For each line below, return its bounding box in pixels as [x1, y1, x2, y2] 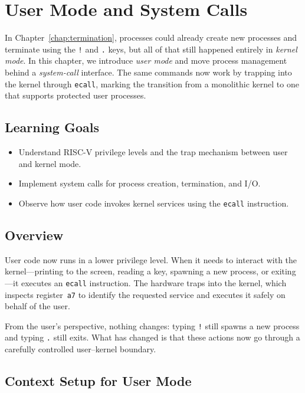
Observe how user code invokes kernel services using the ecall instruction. [18, 196, 289, 209]
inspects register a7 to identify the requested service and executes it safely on [5, 288, 286, 300]
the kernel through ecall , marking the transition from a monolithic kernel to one [5, 77, 299, 90]
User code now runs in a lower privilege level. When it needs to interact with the [5, 253, 297, 266]
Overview [5, 225, 64, 244]
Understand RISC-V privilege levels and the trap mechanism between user [18, 146, 288, 158]
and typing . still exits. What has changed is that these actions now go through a [5, 331, 300, 343]
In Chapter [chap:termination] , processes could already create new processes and [5, 31, 297, 44]
